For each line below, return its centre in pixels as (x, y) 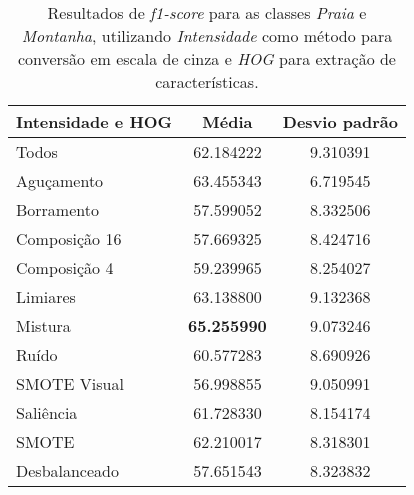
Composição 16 (69, 238)
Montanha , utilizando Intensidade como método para (207, 35)
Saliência (47, 412)
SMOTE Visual (70, 383)
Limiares (46, 296)
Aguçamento (60, 180)
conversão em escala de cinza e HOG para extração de (206, 58)
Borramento (57, 209)
